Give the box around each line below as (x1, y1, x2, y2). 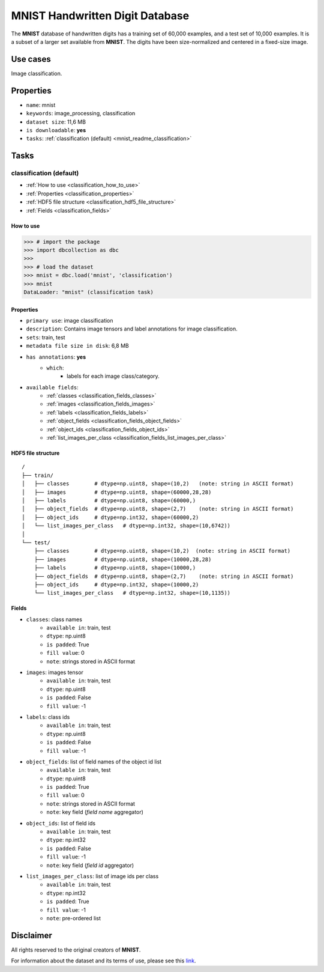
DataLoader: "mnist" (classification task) (23, 288, 154, 296)
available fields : (26, 383, 79, 390)
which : (46, 364, 64, 371)
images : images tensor (26, 669, 84, 676)
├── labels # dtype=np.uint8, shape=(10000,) (34, 565, 196, 571)
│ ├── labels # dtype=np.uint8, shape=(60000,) (22, 497, 196, 504)
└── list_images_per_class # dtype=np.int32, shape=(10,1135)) (34, 589, 231, 597)
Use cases (11, 54, 51, 64)
